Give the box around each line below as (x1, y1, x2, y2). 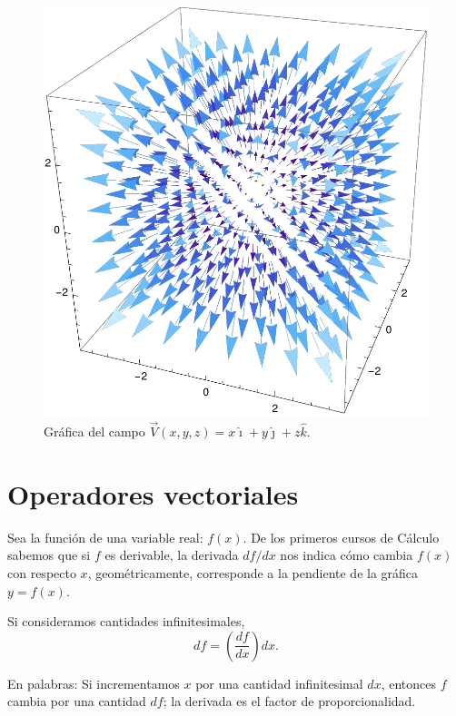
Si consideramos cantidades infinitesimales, (7, 612, 245, 631)
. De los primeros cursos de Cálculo (243, 527, 440, 546)
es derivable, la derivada (104, 545, 239, 564)
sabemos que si (7, 545, 91, 564)
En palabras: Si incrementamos (7, 673, 180, 692)
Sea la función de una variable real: (7, 527, 203, 546)
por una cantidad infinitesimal (195, 673, 363, 692)
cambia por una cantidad (7, 691, 146, 711)
